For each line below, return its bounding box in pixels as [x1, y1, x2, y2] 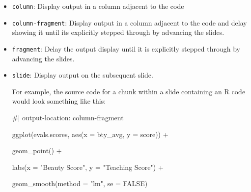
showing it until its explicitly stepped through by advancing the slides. [12, 27, 224, 37]
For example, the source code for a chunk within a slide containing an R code [12, 86, 246, 96]
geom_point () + [12, 145, 62, 156]
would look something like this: [12, 96, 106, 106]
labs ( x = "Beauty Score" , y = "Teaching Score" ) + [12, 162, 164, 172]
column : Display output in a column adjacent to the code [12, 1, 184, 11]
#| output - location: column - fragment [12, 112, 124, 122]
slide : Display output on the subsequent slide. [12, 70, 153, 80]
